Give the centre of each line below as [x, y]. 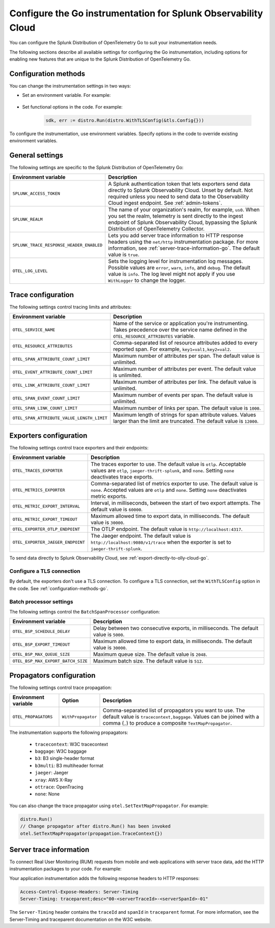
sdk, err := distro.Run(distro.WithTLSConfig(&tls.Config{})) [125, 120]
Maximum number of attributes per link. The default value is [185, 382]
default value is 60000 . [117, 510]
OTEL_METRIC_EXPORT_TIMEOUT [45, 519]
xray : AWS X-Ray [54, 780]
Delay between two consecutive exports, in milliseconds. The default [176, 628]
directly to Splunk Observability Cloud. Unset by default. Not [180, 190]
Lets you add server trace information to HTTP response [176, 235]
